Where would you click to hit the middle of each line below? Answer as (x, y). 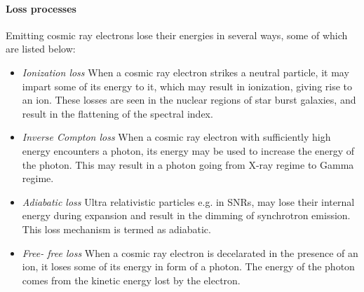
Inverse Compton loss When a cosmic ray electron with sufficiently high (176, 137)
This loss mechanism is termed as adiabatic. (116, 229)
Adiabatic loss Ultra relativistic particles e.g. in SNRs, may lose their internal (188, 201)
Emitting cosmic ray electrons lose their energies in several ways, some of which (177, 35)
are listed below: (41, 49)
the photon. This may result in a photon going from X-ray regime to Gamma (188, 164)
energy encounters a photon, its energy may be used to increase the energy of (188, 150)
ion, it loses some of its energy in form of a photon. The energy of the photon (188, 266)
